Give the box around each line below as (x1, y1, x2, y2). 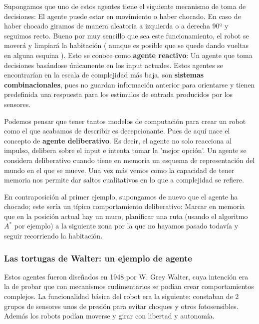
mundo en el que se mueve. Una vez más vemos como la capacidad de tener (4, 164, 235, 175)
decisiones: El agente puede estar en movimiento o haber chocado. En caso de (4, 10, 241, 21)
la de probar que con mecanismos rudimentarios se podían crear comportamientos (4, 281, 254, 291)
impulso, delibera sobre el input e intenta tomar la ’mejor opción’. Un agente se (4, 145, 247, 155)
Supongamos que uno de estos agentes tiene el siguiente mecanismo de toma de (4, 1, 246, 11)
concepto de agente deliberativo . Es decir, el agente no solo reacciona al (4, 135, 232, 145)
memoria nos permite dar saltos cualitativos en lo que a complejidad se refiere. (4, 174, 244, 185)
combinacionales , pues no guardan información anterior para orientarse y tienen (4, 79, 255, 89)
